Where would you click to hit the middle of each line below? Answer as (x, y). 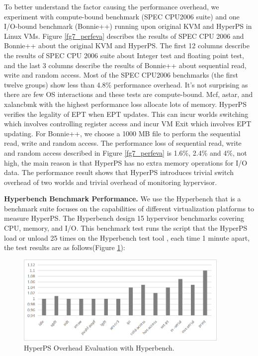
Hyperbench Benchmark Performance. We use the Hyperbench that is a (123, 199)
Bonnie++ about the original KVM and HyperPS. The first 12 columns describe (127, 45)
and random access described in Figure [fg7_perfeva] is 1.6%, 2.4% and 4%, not (126, 152)
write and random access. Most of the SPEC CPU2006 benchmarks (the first (121, 75)
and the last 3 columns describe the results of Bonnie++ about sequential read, (125, 65)
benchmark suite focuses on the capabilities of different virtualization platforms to (129, 208)
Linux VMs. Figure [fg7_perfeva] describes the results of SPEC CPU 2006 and (124, 36)
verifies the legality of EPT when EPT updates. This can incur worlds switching (126, 114)
